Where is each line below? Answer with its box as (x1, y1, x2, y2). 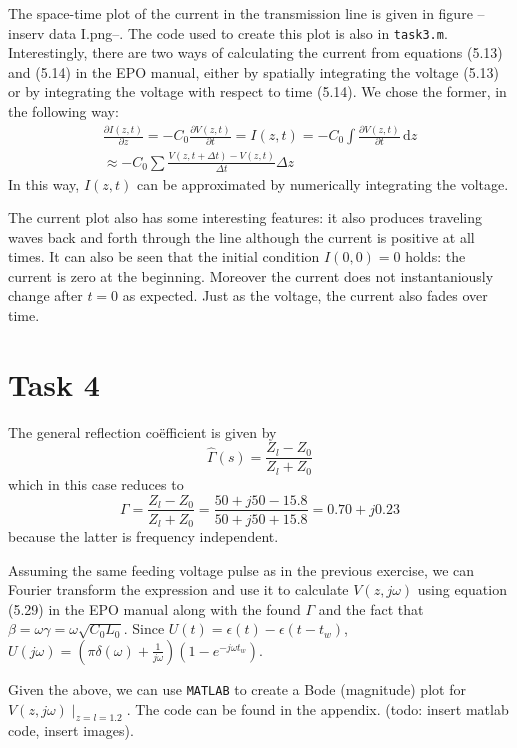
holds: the (405, 246, 466, 267)
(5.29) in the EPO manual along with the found (8, 598, 301, 619)
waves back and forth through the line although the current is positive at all (8, 226, 475, 247)
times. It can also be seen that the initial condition (8, 246, 320, 267)
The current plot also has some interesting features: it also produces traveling (8, 207, 483, 228)
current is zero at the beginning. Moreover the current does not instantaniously (8, 265, 494, 286)
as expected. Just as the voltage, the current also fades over (122, 285, 488, 306)
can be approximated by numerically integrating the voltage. (137, 173, 509, 194)
